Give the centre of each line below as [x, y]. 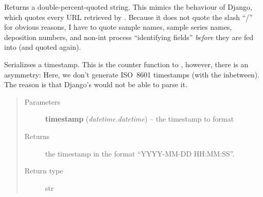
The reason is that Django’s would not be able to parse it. [96, 84]
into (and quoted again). [43, 47]
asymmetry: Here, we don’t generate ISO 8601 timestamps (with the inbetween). [132, 74]
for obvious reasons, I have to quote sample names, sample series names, [118, 27]
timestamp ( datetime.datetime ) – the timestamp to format [139, 119]
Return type [44, 171]
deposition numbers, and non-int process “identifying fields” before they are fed [129, 37]
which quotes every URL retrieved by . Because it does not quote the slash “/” [128, 17]
